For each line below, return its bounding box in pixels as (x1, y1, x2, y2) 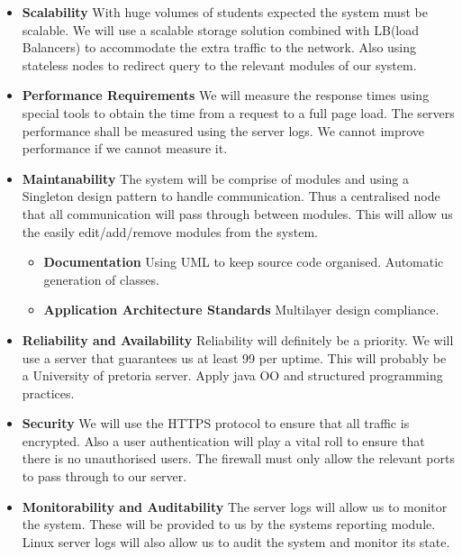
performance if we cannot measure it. (22, 139, 228, 158)
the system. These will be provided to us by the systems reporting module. (22, 515, 436, 534)
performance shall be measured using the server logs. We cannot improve (22, 121, 425, 140)
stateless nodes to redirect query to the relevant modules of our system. (22, 55, 417, 74)
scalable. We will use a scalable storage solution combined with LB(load (22, 20, 420, 39)
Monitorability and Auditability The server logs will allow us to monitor (22, 497, 448, 516)
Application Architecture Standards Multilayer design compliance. (43, 300, 439, 319)
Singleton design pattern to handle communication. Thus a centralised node (22, 187, 440, 205)
